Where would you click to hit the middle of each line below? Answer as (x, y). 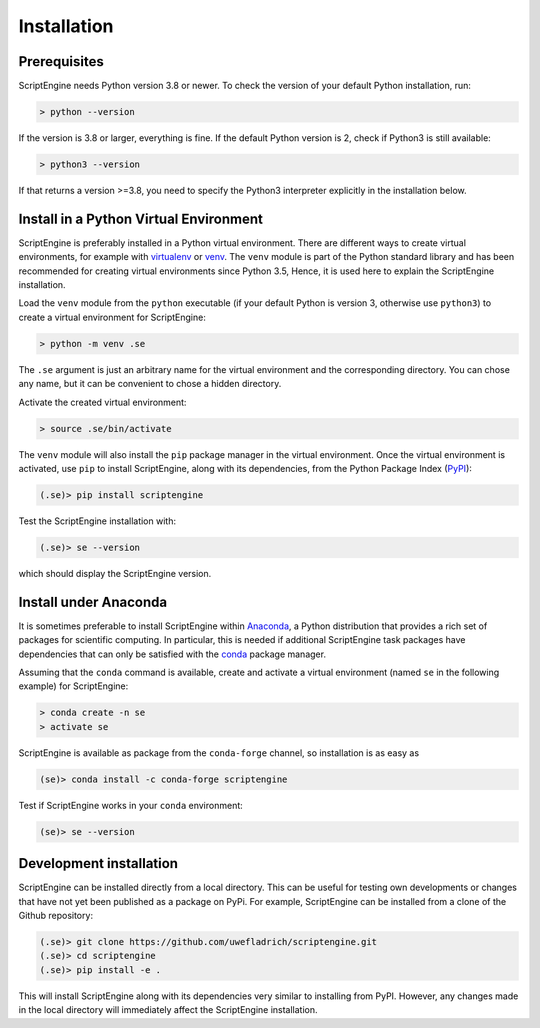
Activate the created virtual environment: (102, 402)
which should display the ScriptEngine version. (115, 573)
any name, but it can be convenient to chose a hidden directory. (150, 384)
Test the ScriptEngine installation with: (97, 521)
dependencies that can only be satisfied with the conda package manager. (172, 654)
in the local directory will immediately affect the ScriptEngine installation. (168, 1010)
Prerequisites (61, 61)
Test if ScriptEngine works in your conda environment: (131, 805)
